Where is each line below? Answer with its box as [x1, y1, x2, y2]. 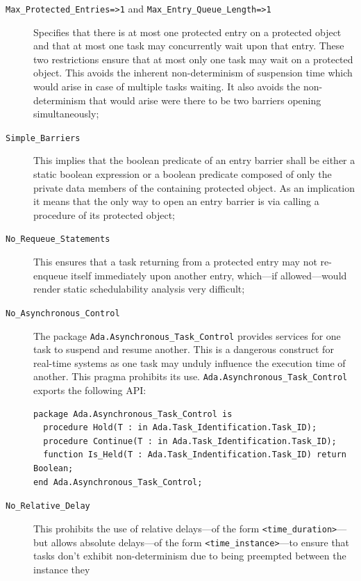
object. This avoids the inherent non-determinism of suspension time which [33, 65, 353, 80]
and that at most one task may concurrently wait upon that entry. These [33, 38, 344, 53]
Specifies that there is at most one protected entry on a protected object [33, 24, 342, 39]
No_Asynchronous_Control [6, 308, 120, 318]
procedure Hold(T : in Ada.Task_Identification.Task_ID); [43, 423, 317, 433]
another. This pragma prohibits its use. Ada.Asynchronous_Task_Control [33, 369, 348, 384]
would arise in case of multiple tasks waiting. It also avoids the [33, 79, 301, 94]
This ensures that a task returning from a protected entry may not [33, 254, 317, 269]
